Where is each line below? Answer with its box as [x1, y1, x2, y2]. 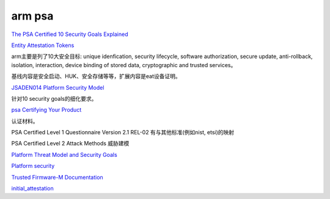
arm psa [11, 9, 54, 23]
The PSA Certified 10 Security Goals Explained [11, 31, 128, 38]
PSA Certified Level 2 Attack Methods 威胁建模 [11, 140, 130, 147]
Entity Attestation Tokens [11, 42, 75, 49]
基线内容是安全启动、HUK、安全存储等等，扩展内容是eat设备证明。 [11, 73, 181, 80]
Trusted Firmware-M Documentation [11, 173, 103, 181]
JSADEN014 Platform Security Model [11, 84, 105, 91]
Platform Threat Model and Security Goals [11, 151, 117, 158]
